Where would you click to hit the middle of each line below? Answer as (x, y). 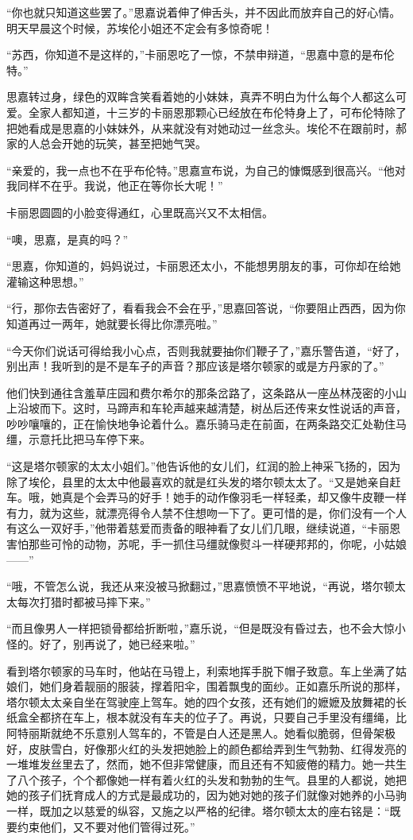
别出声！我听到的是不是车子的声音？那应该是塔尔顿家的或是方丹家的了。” (195, 366)
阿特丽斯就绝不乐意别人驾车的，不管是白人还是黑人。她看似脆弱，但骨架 (195, 732)
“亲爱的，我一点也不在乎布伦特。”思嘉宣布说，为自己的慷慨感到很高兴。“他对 (206, 170)
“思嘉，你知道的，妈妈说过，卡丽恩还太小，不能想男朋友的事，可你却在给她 (204, 266)
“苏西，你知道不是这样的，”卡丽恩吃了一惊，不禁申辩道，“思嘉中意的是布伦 (201, 54)
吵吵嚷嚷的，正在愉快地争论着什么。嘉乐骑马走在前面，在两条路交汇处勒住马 (206, 423)
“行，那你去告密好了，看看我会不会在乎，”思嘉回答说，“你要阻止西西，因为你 (206, 308)
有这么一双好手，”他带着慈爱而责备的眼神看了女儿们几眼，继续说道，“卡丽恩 (204, 528)
